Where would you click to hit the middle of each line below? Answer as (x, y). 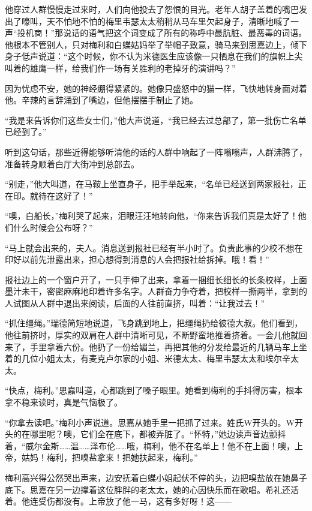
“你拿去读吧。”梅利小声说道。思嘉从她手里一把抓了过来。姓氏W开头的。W (150, 422)
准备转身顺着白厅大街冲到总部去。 (72, 163)
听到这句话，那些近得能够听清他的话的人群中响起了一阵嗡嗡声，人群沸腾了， (156, 151)
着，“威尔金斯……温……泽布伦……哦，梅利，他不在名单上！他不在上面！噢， (150, 445)
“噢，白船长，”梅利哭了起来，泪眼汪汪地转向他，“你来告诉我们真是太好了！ (151, 216)
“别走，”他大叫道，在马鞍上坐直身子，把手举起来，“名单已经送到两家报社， (151, 184)
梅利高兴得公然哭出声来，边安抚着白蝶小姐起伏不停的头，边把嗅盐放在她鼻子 (156, 477)
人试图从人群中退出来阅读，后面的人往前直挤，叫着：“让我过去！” (135, 303)
